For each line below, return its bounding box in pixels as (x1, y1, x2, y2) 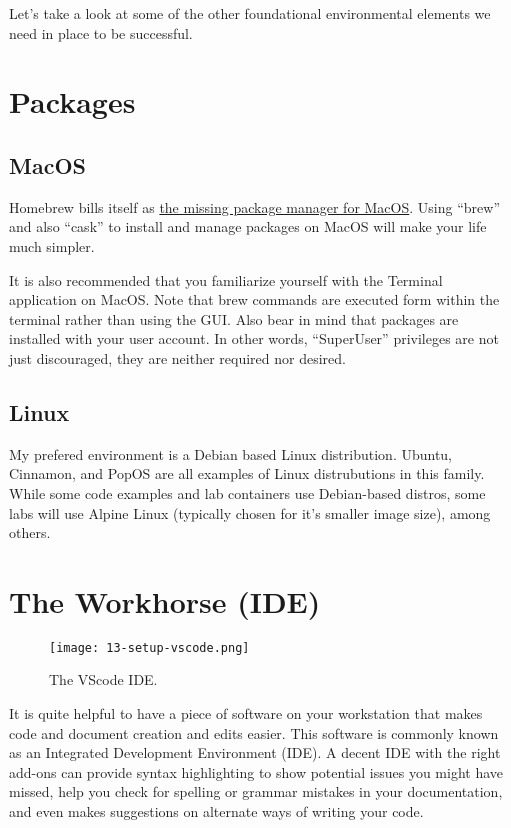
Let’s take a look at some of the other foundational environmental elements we (9, 3, 491, 23)
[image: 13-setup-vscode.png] (49, 640, 250, 655)
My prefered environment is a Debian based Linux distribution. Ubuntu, (9, 443, 453, 464)
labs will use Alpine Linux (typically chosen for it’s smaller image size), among (9, 502, 491, 523)
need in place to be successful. (9, 22, 193, 43)
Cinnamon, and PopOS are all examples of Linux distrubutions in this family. (9, 463, 485, 484)
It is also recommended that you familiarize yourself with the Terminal (9, 269, 443, 290)
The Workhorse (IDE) (9, 580, 321, 621)
